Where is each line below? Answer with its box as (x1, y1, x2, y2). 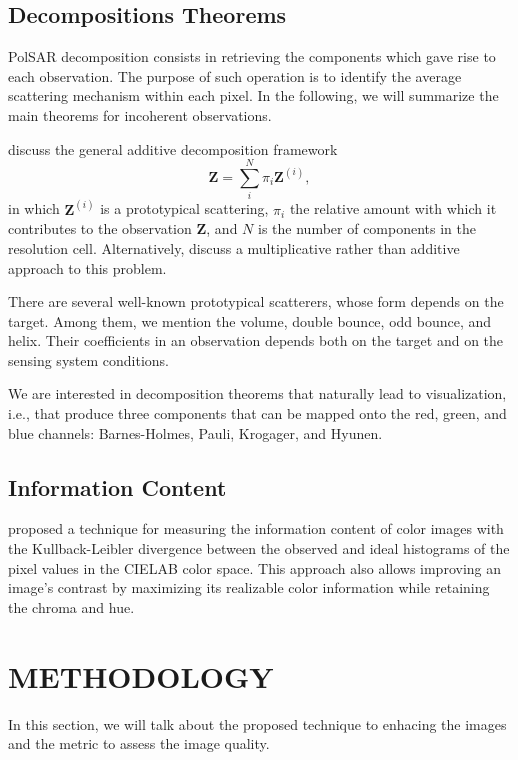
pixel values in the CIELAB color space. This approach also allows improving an (8, 557, 502, 578)
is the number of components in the (258, 218, 476, 239)
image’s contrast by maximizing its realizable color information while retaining (8, 577, 490, 598)
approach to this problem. (8, 257, 167, 278)
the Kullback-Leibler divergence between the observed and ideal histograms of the (8, 538, 510, 559)
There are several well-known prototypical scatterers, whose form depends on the (8, 291, 504, 312)
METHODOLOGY (8, 655, 274, 696)
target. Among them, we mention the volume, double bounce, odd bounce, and (8, 310, 492, 331)
